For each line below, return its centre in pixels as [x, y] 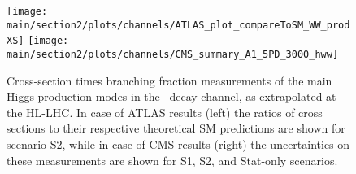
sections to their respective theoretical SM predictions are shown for [176, 128]
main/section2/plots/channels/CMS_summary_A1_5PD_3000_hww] [173, 54]
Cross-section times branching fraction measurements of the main [169, 80]
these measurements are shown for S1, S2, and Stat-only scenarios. [172, 160]
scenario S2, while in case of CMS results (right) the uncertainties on [178, 144]
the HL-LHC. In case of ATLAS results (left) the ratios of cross [165, 112]
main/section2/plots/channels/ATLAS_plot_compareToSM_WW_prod [178, 25]
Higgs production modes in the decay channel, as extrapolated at [171, 96]
